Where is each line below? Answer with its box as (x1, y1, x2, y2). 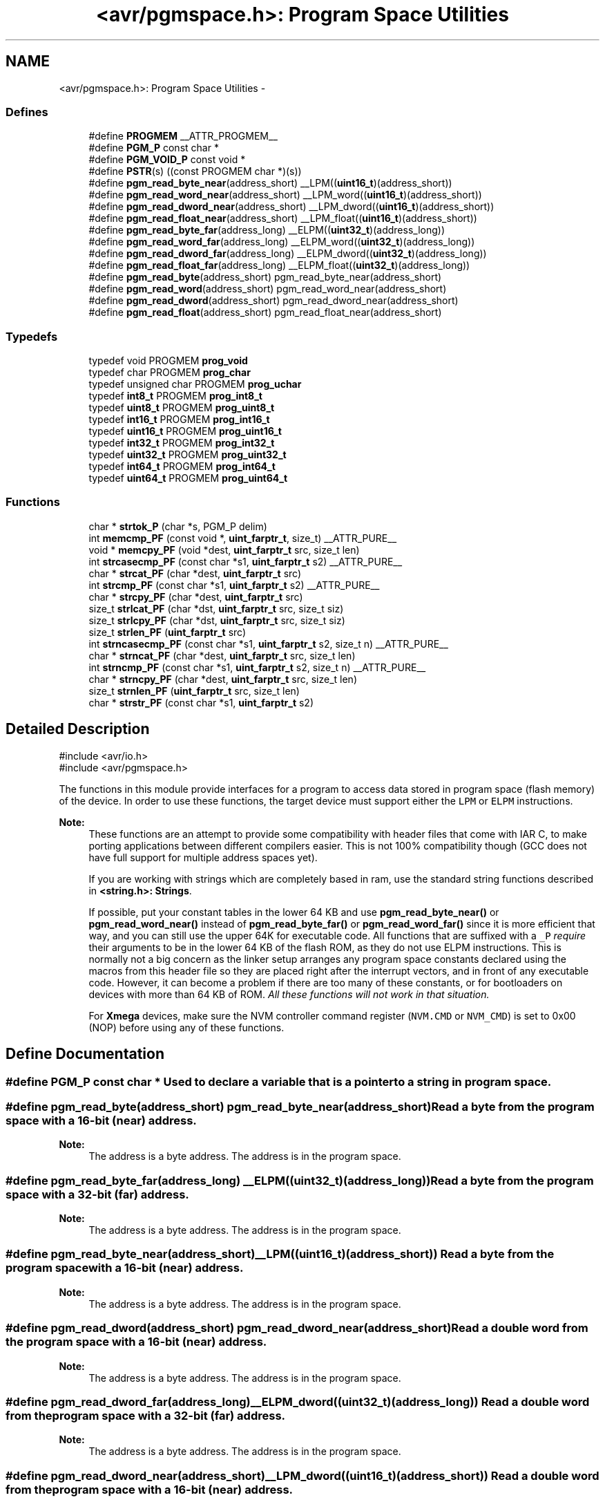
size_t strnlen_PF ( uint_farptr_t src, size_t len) (88, 684, 300, 697)
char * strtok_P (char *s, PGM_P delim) (88, 520, 267, 532)
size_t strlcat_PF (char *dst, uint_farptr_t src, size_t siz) (88, 602, 344, 614)
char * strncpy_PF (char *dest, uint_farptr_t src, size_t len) (88, 673, 357, 685)
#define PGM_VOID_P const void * (88, 153, 246, 166)
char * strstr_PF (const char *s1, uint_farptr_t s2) (88, 696, 314, 708)
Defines (6, 104, 48, 119)
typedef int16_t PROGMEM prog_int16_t (88, 413, 270, 426)
